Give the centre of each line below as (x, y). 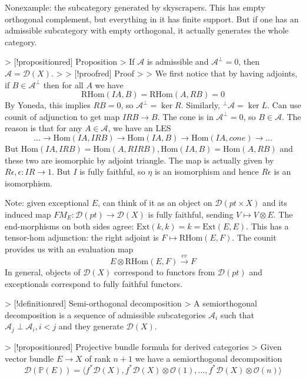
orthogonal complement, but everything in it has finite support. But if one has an (152, 19)
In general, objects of (43, 272)
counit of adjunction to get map (62, 116)
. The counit (254, 237)
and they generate (91, 326)
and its (275, 203)
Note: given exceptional (47, 203)
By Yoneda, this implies (48, 105)
